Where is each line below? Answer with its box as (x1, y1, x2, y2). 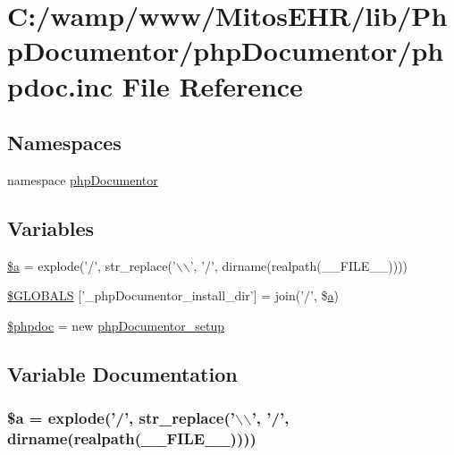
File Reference (122, 67, 303, 104)
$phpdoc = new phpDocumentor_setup (7, 316, 225, 334)
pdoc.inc (7, 67, 113, 104)
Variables (7, 214, 95, 241)
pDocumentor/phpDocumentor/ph (7, 32, 444, 69)
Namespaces (7, 129, 122, 156)
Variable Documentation (7, 359, 238, 387)
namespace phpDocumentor (7, 170, 158, 189)
